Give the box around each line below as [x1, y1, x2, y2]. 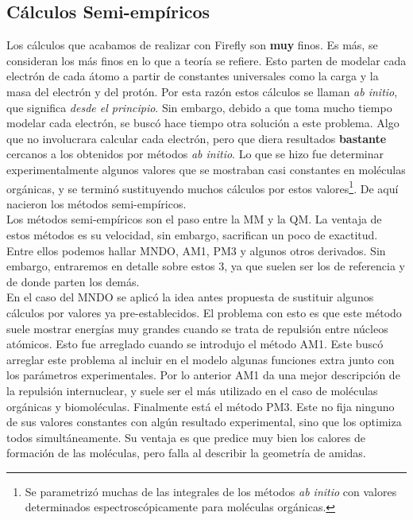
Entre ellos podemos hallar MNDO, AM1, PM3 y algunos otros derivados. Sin [6, 242, 386, 258]
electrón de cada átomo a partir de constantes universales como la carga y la [6, 68, 379, 84]
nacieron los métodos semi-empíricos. [6, 195, 187, 211]
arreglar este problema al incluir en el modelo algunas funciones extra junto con [6, 351, 395, 367]
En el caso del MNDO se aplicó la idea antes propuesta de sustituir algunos [6, 289, 374, 305]
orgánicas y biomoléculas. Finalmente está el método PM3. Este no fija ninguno [6, 398, 395, 414]
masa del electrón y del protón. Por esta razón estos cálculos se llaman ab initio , [6, 83, 398, 99]
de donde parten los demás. [6, 273, 140, 289]
